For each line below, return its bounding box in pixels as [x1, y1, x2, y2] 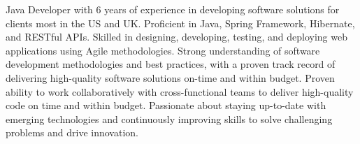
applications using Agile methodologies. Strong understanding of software [6, 43, 320, 57]
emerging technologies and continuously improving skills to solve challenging [6, 111, 333, 126]
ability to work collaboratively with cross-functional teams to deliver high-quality [6, 84, 354, 99]
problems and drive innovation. [6, 125, 138, 140]
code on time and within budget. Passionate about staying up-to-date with [6, 98, 326, 113]
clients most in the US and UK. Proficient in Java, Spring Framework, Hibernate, [6, 15, 355, 30]
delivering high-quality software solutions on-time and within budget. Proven [6, 70, 335, 85]
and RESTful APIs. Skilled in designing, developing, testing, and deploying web [6, 29, 347, 44]
